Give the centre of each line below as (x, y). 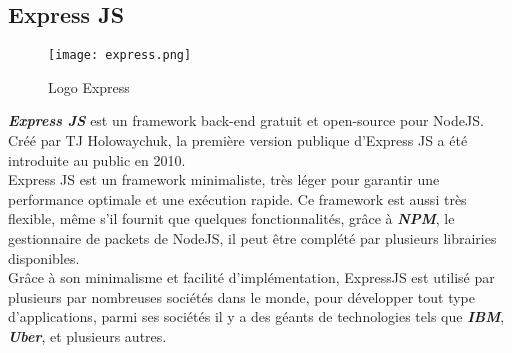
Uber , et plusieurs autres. (87, 335)
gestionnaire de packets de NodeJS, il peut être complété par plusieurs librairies (252, 238)
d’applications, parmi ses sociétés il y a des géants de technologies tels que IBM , (256, 316)
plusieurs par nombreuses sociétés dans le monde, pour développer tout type (242, 296)
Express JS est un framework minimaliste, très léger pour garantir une (224, 179)
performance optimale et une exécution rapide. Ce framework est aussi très (237, 198)
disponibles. (44, 257)
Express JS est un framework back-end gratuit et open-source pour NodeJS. (246, 120)
